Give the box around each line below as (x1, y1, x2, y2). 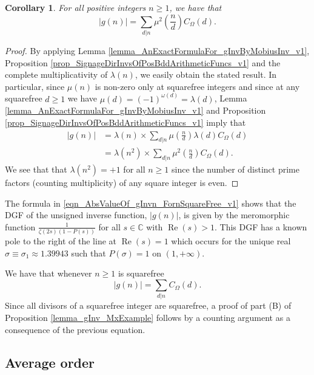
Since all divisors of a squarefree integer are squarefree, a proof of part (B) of (5, 299, 292, 312)
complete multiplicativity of (5, 68, 108, 81)
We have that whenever (5, 267, 92, 280)
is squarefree (118, 267, 164, 280)
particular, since (5, 80, 65, 92)
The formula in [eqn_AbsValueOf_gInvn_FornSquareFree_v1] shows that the (5, 196, 296, 209)
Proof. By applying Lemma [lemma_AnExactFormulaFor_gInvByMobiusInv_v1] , (5, 44, 310, 57)
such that (71, 246, 106, 259)
